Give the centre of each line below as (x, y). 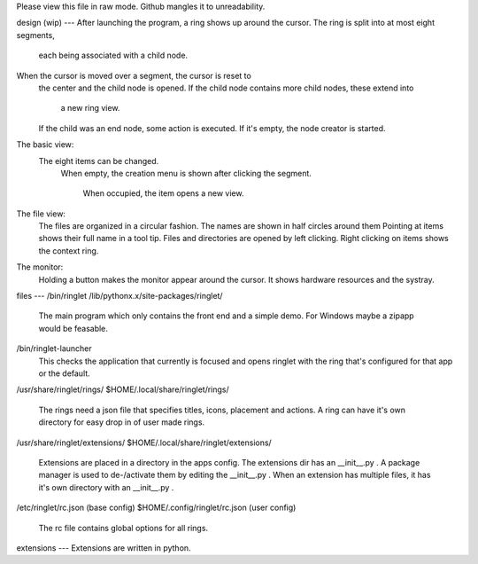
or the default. (64, 373)
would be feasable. (73, 328)
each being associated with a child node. (113, 55)
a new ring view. (90, 108)
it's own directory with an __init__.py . (106, 487)
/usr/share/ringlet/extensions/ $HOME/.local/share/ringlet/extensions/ (144, 443)
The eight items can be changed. (99, 161)
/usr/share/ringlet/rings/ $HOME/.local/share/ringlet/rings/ (123, 389)
